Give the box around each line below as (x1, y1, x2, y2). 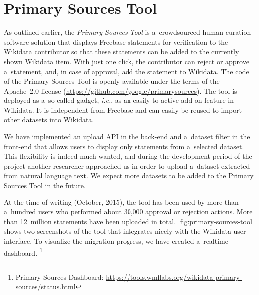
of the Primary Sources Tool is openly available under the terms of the (4, 76, 220, 86)
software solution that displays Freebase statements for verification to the (4, 36, 228, 47)
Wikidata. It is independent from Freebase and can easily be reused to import (4, 104, 242, 115)
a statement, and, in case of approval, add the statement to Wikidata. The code (4, 66, 249, 76)
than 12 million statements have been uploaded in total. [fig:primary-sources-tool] (4, 216, 254, 226)
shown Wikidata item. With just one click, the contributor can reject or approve (4, 56, 249, 66)
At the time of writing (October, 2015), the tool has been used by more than (4, 197, 239, 207)
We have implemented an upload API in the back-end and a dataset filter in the (4, 131, 250, 142)
